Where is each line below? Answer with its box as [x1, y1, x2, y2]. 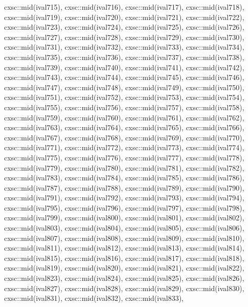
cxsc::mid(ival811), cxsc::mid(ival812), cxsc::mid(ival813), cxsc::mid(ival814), [4, 242, 244, 253]
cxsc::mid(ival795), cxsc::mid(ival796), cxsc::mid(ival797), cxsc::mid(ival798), [4, 202, 244, 213]
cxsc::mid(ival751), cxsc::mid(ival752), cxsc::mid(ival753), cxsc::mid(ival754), [4, 92, 244, 103]
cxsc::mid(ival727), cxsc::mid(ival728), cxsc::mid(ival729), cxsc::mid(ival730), [4, 31, 244, 42]
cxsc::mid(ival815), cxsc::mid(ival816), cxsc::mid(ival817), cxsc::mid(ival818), [4, 252, 244, 263]
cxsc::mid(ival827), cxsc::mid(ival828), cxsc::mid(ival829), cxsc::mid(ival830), [4, 282, 244, 293]
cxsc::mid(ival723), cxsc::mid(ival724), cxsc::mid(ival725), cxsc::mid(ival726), [4, 22, 244, 32]
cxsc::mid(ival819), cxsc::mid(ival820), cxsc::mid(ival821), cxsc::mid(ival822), [4, 262, 244, 273]
